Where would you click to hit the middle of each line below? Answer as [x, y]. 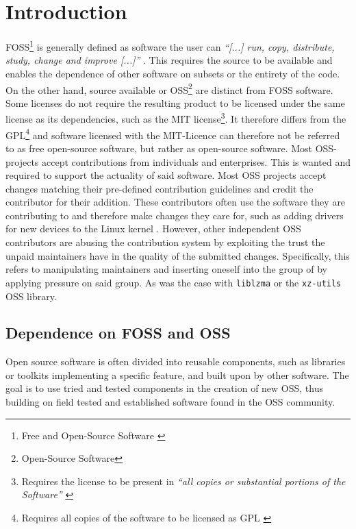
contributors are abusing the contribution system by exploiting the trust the [165, 242]
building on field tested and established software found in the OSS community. [170, 402]
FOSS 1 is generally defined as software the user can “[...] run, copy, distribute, [170, 46]
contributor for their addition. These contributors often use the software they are [176, 202]
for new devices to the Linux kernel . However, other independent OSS [153, 229]
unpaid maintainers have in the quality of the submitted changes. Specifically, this [178, 255]
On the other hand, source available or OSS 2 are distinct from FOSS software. [169, 88]
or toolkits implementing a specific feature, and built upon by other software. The [177, 374]
